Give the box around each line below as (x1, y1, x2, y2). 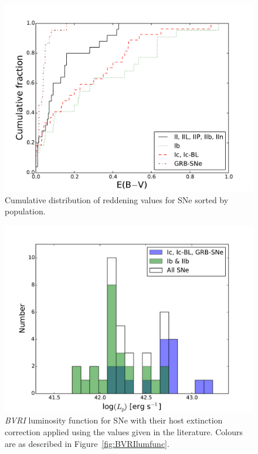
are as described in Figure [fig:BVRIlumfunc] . (5, 437, 169, 449)
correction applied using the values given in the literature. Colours (5, 425, 243, 438)
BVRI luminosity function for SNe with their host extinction (5, 414, 223, 426)
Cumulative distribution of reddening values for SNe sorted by (5, 193, 229, 206)
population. (5, 205, 46, 217)
